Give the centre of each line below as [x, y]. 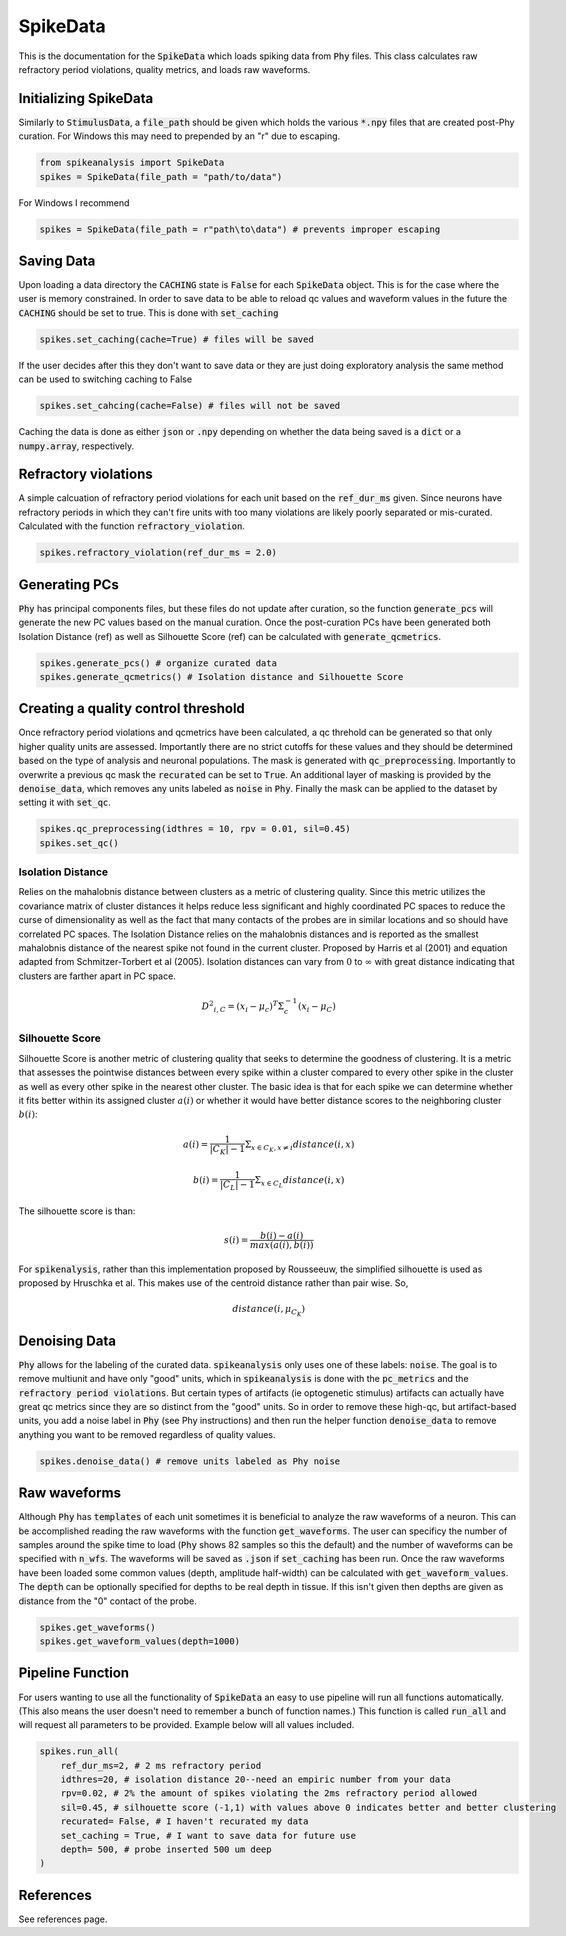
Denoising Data [67, 1340]
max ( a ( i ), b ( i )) [282, 1244]
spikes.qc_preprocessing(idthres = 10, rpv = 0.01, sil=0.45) [195, 829]
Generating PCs [68, 584]
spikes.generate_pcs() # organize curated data [158, 663]
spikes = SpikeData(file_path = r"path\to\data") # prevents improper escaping [240, 229]
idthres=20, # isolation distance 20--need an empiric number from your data [256, 1779]
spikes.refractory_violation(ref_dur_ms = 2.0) [158, 553]
